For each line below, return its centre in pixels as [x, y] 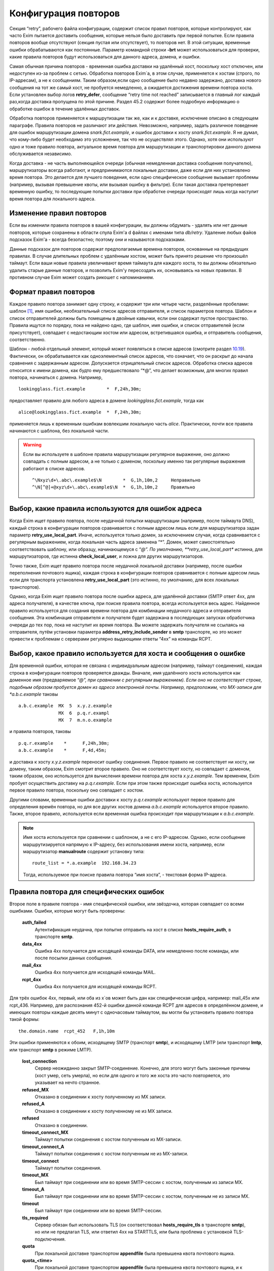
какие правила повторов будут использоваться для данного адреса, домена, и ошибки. [105, 57]
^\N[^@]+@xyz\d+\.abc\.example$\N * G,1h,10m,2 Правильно [114, 487]
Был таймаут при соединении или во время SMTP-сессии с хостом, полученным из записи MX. [139, 1182]
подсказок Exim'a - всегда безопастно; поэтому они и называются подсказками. [97, 239]
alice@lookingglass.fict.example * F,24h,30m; [80, 412]
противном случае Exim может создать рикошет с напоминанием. [82, 278]
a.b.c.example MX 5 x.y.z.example [65, 706]
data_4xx [32, 944]
